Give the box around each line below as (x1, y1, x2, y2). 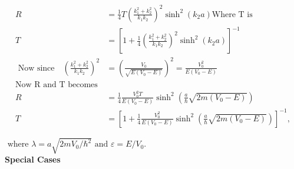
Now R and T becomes (15, 80, 98, 89)
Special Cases (5, 153, 61, 165)
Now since (18, 64, 55, 72)
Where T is (212, 10, 253, 19)
